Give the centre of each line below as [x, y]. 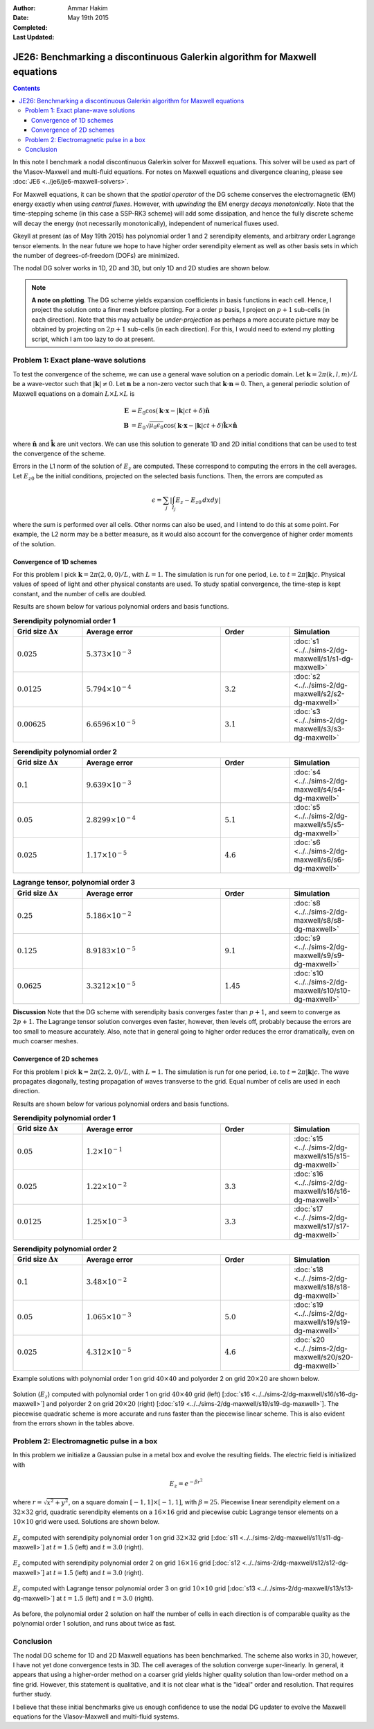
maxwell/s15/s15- [322, 1156]
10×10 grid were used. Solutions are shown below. [86, 1522]
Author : [24, 8]
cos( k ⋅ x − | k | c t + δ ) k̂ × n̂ [201, 425]
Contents [27, 88]
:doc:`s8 [307, 903]
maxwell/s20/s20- [323, 1357]
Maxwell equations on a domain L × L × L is [74, 393]
